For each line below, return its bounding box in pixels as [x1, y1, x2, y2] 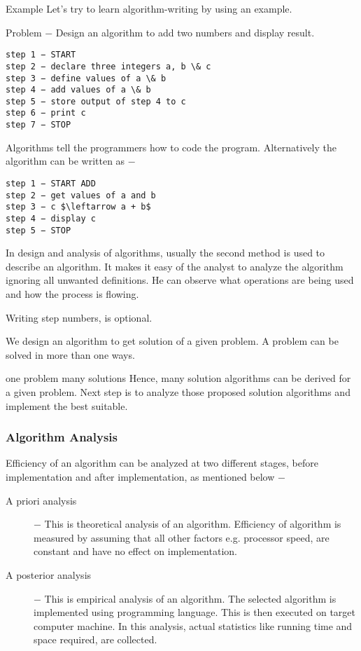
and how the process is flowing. [6, 287, 139, 301]
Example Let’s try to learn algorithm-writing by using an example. [6, 1, 292, 15]
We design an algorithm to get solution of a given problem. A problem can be [6, 334, 339, 348]
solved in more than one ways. [6, 347, 135, 362]
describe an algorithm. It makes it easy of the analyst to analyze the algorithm [6, 259, 344, 273]
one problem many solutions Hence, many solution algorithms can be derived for [6, 371, 351, 385]
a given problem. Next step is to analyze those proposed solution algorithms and [6, 385, 351, 399]
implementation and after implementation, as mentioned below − [6, 470, 285, 484]
